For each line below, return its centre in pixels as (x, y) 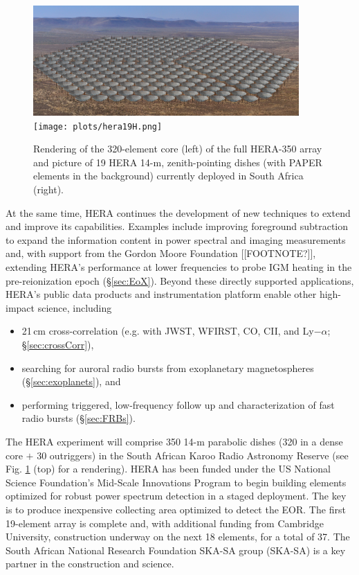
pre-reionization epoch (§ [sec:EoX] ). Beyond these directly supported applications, (180, 280)
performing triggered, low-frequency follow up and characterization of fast (178, 404)
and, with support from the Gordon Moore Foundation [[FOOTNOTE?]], (161, 253)
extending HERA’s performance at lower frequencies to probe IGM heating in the (179, 267)
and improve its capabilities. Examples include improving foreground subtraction (177, 226)
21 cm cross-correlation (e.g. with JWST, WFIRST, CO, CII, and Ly (168, 331)
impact (20, 307)
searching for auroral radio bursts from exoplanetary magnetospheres (168, 368)
